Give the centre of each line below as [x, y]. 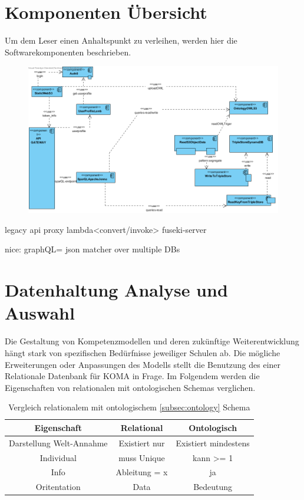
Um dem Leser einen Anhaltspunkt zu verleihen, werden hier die [121, 40]
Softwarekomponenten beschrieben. [68, 52]
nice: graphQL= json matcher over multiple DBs [92, 249]
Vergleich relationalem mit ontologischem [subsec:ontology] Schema [129, 407]
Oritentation [58, 487]
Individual [58, 457]
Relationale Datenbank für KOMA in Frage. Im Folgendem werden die [132, 376]
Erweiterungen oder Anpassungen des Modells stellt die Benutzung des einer [143, 364]
